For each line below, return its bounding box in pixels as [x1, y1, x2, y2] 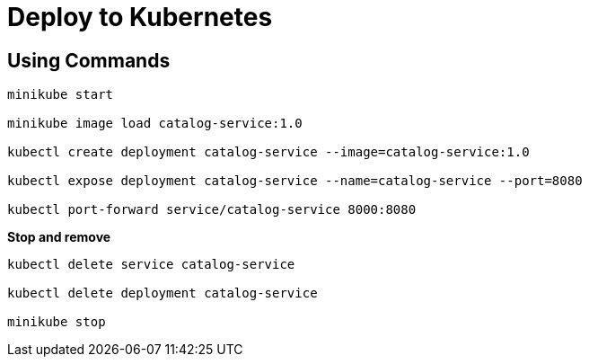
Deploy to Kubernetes [7, 2, 273, 32]
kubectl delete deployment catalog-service [7, 286, 318, 301]
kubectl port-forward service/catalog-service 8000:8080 [7, 202, 417, 218]
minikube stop [7, 315, 106, 330]
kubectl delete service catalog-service [7, 257, 295, 272]
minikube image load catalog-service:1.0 [7, 116, 303, 131]
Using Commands [7, 49, 171, 72]
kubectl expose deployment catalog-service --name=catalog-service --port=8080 [7, 173, 583, 189]
